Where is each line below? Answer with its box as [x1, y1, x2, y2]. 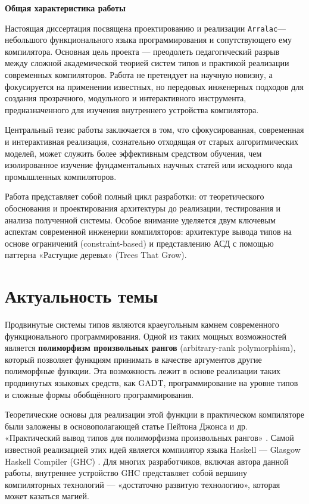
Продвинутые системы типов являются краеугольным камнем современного [5, 318, 279, 331]
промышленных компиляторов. [5, 170, 117, 182]
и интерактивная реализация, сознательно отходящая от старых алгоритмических [5, 135, 299, 147]
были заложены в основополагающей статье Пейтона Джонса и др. [5, 419, 248, 432]
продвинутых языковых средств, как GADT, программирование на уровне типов [5, 377, 298, 389]
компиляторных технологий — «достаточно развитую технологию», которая [5, 478, 280, 490]
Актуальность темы [5, 284, 158, 308]
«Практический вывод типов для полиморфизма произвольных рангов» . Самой [5, 431, 294, 444]
